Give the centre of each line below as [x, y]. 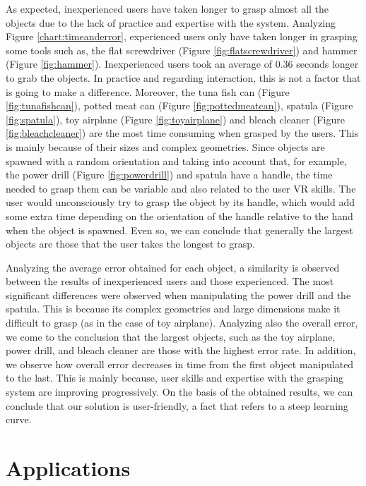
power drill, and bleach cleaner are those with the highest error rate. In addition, [181, 350]
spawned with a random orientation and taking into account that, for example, [176, 160]
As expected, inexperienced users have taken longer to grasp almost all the [167, 8]
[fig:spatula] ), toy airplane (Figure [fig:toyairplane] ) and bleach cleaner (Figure [175, 119]
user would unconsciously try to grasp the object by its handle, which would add [181, 202]
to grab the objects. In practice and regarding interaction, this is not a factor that [183, 77]
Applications [68, 468]
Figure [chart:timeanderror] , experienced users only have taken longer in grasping [182, 36]
